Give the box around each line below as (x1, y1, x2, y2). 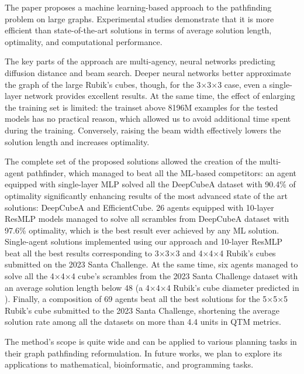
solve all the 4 (5, 270, 54, 282)
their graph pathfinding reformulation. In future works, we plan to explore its (5, 346, 282, 359)
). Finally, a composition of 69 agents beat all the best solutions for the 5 (5, 293, 267, 305)
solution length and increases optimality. (5, 135, 150, 147)
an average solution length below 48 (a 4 (5, 281, 150, 293)
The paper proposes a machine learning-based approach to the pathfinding (5, 1, 272, 13)
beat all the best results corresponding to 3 (5, 246, 159, 259)
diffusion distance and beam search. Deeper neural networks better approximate (5, 66, 291, 78)
